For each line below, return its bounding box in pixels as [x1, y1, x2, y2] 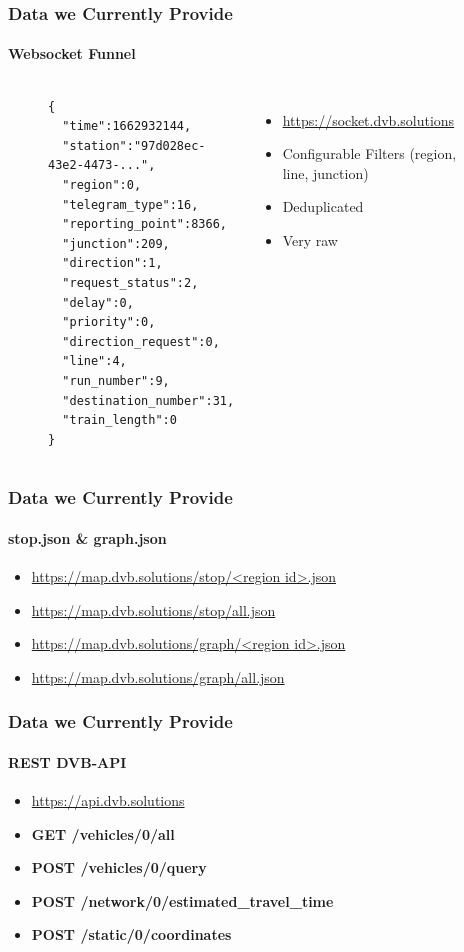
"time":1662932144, [62, 119, 192, 134]
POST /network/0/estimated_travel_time [31, 890, 334, 911]
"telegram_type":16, [62, 197, 199, 212]
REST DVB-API [8, 751, 127, 772]
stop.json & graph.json [8, 527, 167, 548]
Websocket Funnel [8, 43, 136, 64]
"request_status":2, [62, 275, 199, 290]
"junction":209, [62, 236, 170, 251]
